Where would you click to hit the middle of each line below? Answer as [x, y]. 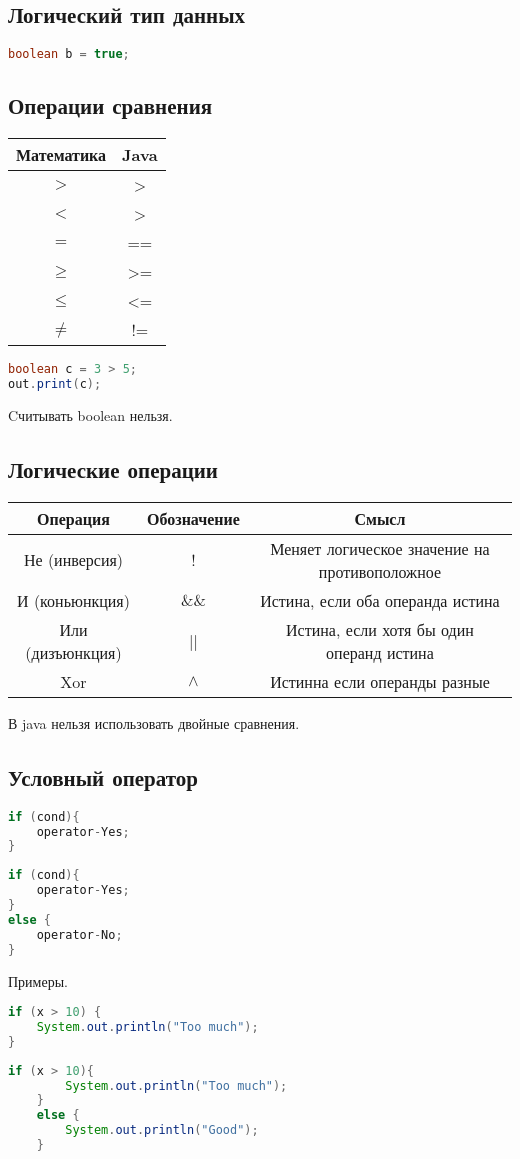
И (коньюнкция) [73, 600]
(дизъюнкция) [73, 652]
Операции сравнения [110, 105]
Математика [61, 155]
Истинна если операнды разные [380, 681]
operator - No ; [79, 934]
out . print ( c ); [55, 384]
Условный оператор [103, 776]
